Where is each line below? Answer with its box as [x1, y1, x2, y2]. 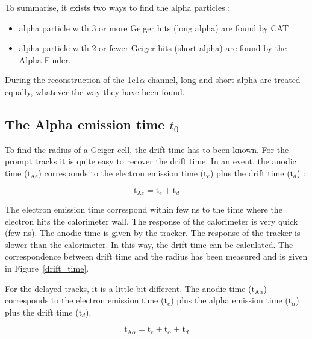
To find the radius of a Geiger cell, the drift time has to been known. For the [5, 143, 289, 155]
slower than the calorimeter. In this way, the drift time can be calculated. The [5, 238, 293, 250]
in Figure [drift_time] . [5, 261, 89, 274]
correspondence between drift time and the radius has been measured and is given [5, 250, 308, 263]
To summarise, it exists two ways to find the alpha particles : [5, 1, 231, 13]
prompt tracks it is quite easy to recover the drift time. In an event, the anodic [5, 155, 296, 167]
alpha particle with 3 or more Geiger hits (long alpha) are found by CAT [19, 21, 289, 34]
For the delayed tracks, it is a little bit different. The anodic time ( [5, 282, 252, 294]
